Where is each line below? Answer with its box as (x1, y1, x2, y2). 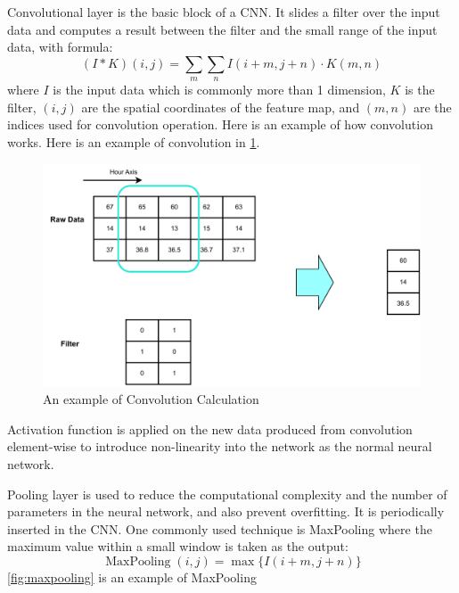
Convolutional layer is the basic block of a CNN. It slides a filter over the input (7, 3, 440, 21)
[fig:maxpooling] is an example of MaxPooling (7, 567, 257, 586)
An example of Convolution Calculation (43, 390, 259, 408)
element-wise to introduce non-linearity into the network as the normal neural (7, 437, 432, 456)
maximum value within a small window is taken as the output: (7, 537, 348, 556)
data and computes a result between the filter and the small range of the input (7, 20, 438, 38)
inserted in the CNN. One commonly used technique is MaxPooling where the (7, 519, 432, 538)
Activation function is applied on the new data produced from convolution (7, 419, 413, 438)
